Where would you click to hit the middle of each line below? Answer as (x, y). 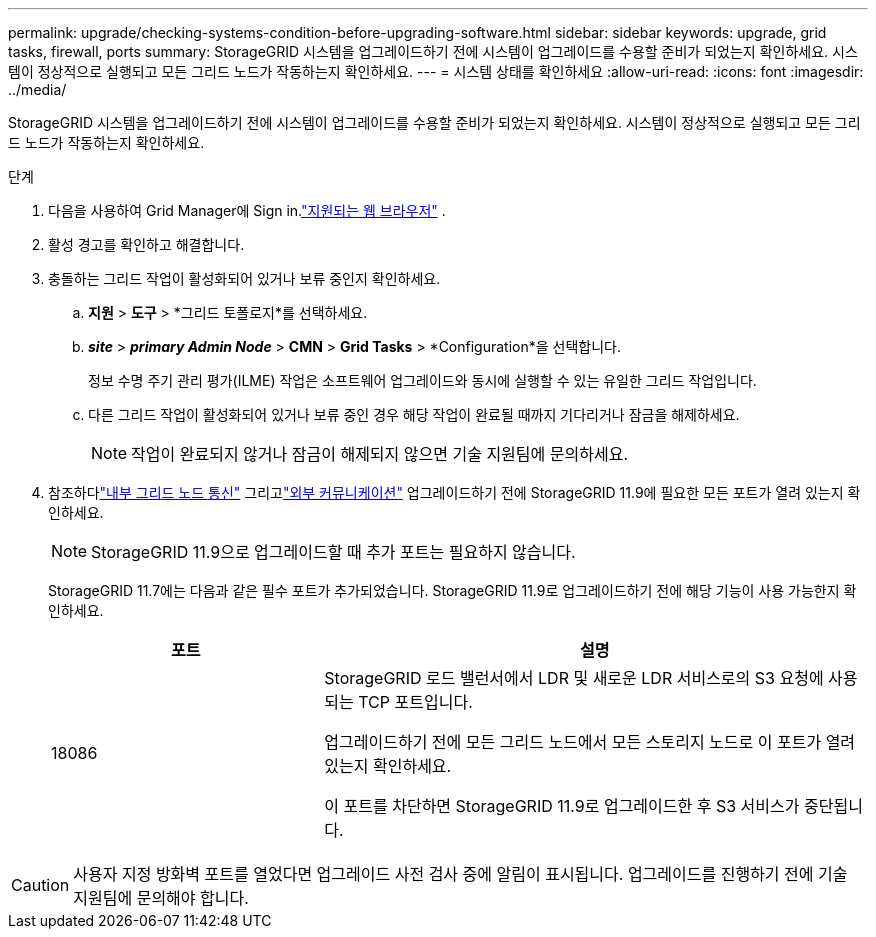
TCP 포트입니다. (415, 702)
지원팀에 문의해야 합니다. (161, 898)
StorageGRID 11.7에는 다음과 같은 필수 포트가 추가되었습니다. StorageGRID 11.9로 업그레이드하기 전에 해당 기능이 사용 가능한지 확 (452, 590)
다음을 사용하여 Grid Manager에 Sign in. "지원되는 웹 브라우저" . (247, 210)
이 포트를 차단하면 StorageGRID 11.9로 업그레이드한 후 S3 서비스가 (562, 806)
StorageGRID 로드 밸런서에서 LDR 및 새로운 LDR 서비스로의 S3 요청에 (574, 678)
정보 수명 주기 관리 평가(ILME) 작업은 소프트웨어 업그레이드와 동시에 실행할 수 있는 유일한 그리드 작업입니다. (422, 380)
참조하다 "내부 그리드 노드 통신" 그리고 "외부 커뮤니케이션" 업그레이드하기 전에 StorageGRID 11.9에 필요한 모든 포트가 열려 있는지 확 (454, 492)
